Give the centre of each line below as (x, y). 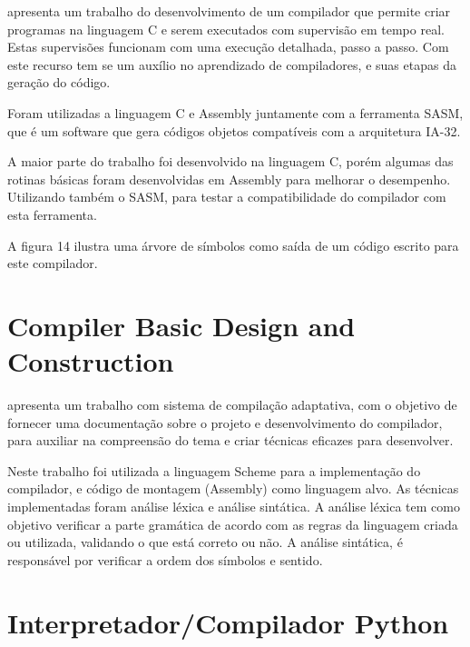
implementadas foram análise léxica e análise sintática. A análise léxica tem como (234, 506)
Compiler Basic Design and (181, 325)
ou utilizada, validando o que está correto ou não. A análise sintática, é (205, 542)
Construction (91, 361)
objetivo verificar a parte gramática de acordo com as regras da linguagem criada (233, 524)
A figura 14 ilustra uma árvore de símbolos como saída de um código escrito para (233, 245)
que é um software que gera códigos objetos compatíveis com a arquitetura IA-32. (234, 130)
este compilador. (53, 263)
